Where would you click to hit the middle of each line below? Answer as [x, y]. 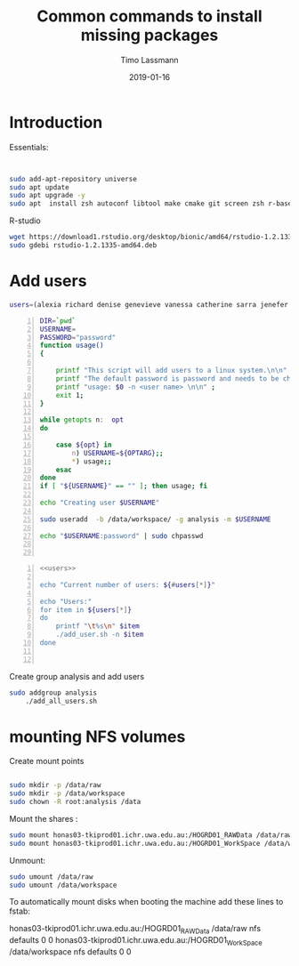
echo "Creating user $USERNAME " [100, 503]
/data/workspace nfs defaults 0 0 [70, 952]
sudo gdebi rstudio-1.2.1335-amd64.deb [83, 246]
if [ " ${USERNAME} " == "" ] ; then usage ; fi [123, 487]
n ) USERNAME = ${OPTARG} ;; [118, 453]
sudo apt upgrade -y [48, 196]
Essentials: [29, 147]
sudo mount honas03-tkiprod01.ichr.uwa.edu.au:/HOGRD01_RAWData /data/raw [151, 835]
